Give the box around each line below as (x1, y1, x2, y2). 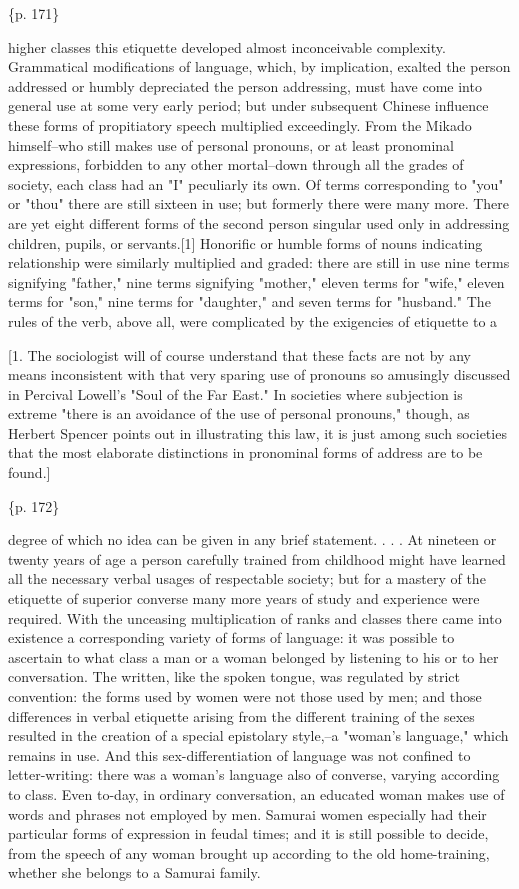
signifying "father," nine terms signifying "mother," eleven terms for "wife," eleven (8, 271, 505, 292)
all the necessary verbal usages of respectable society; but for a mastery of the (8, 568, 486, 589)
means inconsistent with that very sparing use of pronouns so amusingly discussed (8, 364, 511, 385)
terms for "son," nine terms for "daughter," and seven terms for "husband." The (8, 291, 491, 312)
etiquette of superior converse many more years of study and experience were (8, 588, 480, 609)
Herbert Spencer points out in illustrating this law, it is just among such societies (8, 422, 507, 443)
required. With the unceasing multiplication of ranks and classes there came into (8, 607, 502, 628)
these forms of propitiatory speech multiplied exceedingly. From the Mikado (8, 114, 472, 135)
